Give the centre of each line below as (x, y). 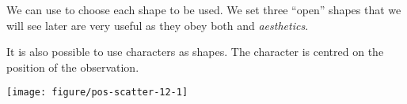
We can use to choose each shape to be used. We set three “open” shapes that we (204, 9)
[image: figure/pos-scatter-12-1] (97, 93)
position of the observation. (73, 67)
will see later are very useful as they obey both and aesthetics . (158, 25)
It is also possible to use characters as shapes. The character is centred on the (195, 52)
